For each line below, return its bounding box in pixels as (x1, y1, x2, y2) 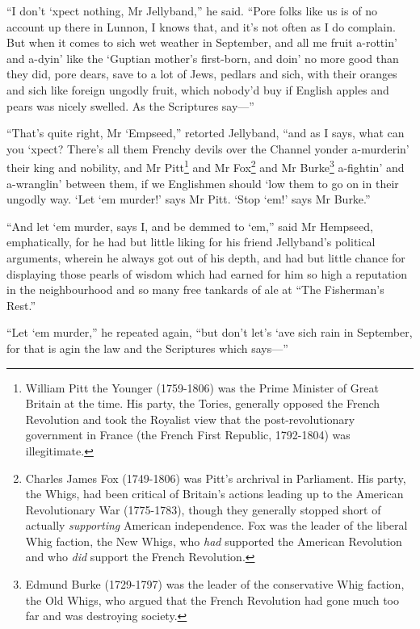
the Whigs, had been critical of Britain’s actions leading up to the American (25, 485, 404, 502)
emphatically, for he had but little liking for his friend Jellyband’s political (6, 233, 376, 250)
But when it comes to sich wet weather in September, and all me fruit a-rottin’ (6, 34, 397, 51)
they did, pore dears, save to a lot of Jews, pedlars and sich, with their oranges (6, 65, 397, 82)
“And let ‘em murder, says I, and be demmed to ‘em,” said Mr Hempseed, (6, 217, 373, 234)
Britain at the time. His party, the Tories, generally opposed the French (25, 395, 380, 412)
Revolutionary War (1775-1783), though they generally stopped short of (25, 501, 381, 518)
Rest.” (6, 296, 36, 313)
